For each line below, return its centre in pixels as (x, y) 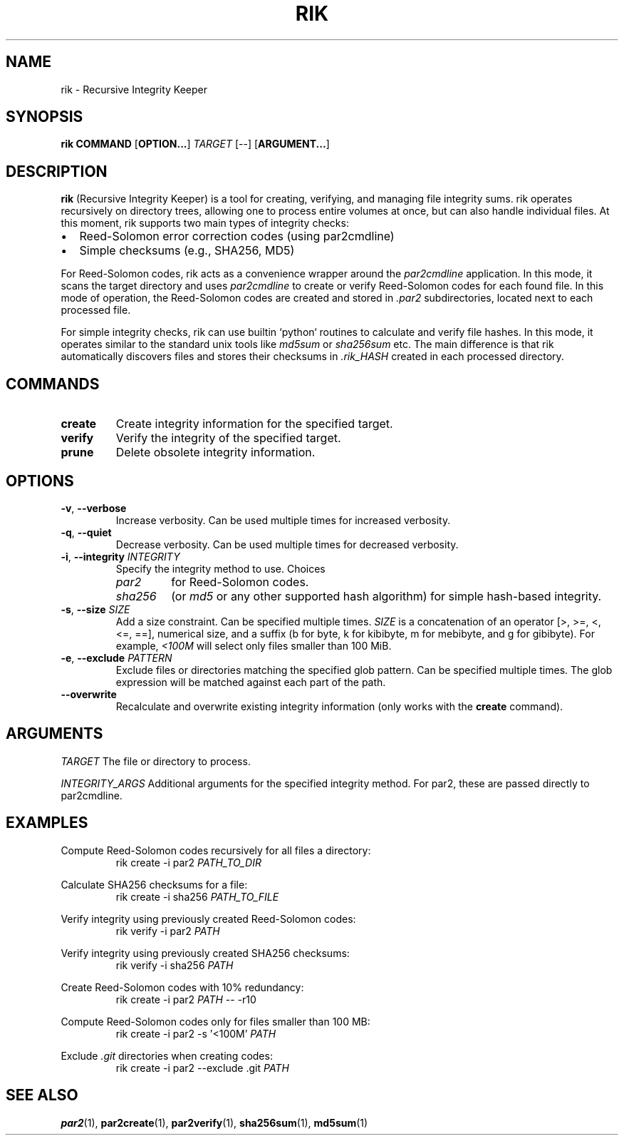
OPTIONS (40, 481)
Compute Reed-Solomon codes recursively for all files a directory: (216, 850)
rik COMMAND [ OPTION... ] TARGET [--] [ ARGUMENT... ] (195, 144)
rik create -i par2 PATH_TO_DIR (188, 862)
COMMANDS (53, 384)
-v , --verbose (94, 508)
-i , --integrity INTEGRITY (120, 556)
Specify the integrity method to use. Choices (220, 568)
